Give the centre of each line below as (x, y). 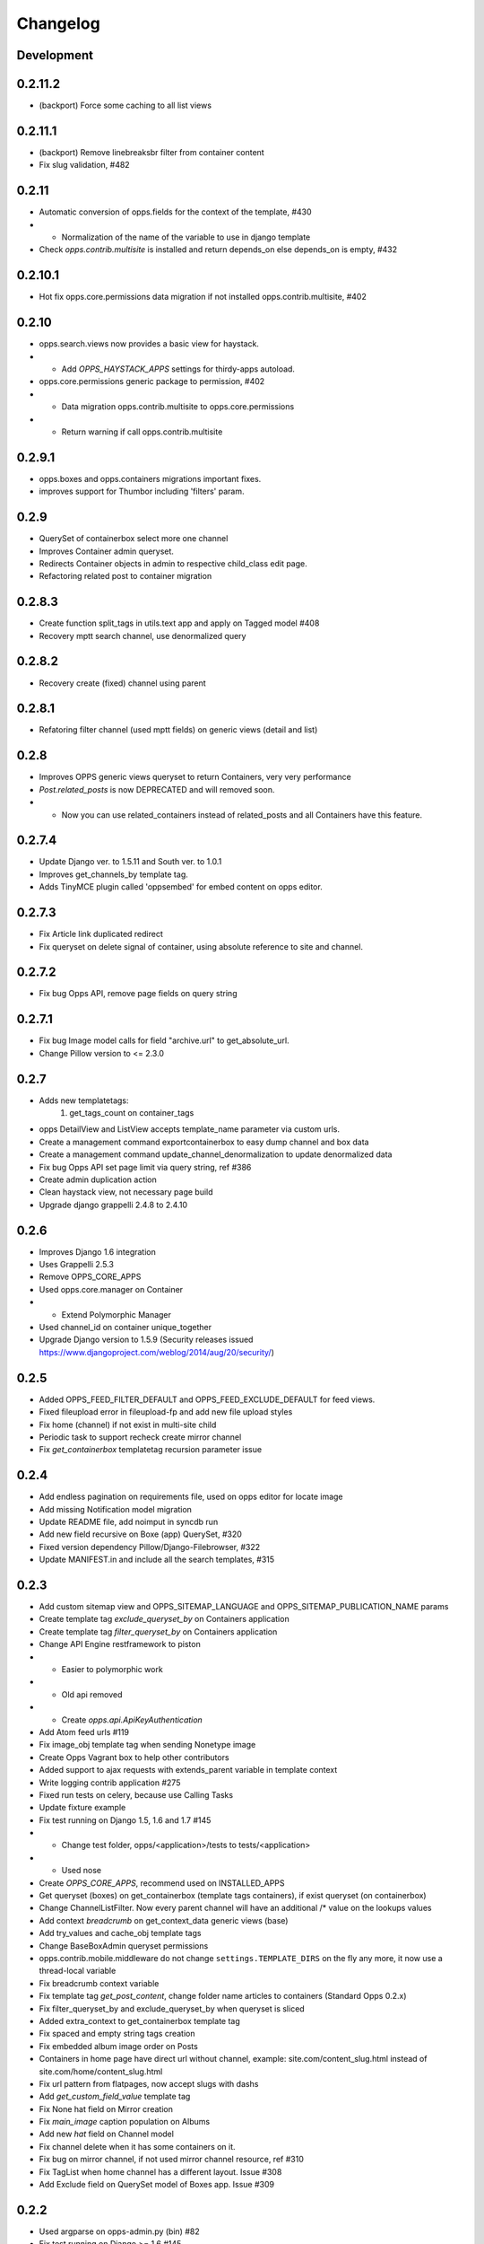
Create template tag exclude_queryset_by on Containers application (164, 1619)
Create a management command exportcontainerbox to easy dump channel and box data (204, 1142)
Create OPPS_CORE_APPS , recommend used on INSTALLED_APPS (162, 1883)
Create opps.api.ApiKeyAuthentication (132, 1720)
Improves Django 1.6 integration (97, 1251)
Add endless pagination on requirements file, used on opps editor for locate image (191, 1497)
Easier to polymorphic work (112, 1669)
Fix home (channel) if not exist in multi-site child (128, 1424)
